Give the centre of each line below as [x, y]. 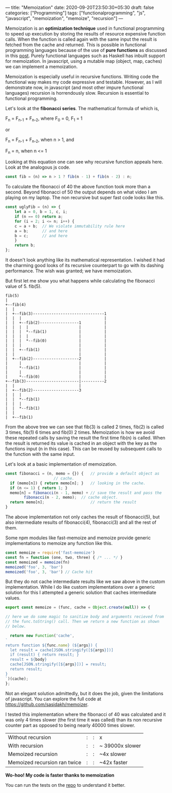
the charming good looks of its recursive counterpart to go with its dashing [84, 266]
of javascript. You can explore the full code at [53, 699]
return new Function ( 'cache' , [42, 636]
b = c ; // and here [41, 236]
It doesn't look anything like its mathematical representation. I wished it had [85, 260]
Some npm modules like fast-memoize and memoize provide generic [78, 538]
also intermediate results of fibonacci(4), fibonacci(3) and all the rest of [81, 522]
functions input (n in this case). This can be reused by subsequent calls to [83, 449]
